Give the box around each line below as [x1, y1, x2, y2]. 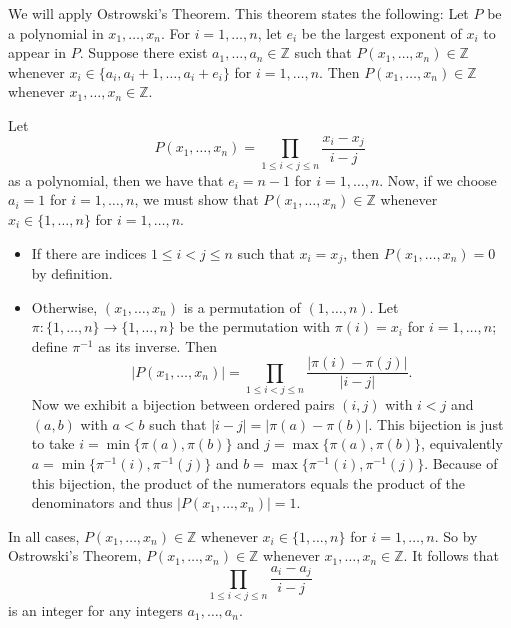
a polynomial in [8, 22, 104, 43]
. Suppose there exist [79, 42, 208, 63]
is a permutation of [183, 296, 301, 317]
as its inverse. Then [98, 335, 218, 356]
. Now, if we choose [379, 169, 497, 190]
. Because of [424, 452, 498, 473]
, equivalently [421, 433, 503, 454]
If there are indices [31, 242, 147, 263]
